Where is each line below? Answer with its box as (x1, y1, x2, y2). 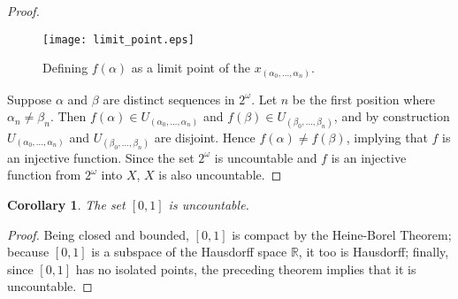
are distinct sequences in (103, 89, 235, 108)
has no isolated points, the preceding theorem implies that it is (75, 259, 416, 278)
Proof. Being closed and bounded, (7, 225, 189, 243)
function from (7, 165, 81, 184)
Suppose (7, 89, 52, 108)
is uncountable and (214, 148, 317, 166)
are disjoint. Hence (154, 127, 256, 146)
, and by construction (333, 107, 450, 126)
